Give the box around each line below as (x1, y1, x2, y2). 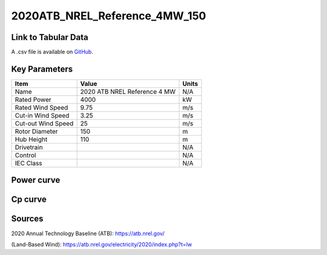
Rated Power (15, 95, 51, 104)
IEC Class (15, 159, 42, 167)
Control (15, 151, 36, 159)
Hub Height (15, 135, 48, 144)
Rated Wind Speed (15, 103, 68, 111)
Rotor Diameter (15, 127, 58, 136)
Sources (11, 214, 44, 224)
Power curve (11, 175, 61, 185)
